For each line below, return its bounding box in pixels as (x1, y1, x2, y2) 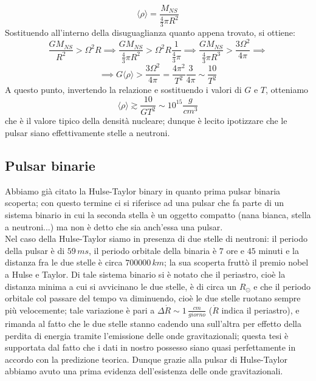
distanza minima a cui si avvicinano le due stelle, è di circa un (5, 280, 236, 292)
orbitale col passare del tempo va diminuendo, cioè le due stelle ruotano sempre (5, 292, 301, 304)
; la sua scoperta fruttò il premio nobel (164, 256, 309, 269)
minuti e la (258, 244, 299, 256)
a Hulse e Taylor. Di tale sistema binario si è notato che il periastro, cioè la (5, 268, 286, 281)
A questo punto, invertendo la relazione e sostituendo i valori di (5, 83, 242, 96)
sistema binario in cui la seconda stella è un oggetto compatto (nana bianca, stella (5, 208, 311, 221)
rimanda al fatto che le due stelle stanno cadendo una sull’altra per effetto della (5, 317, 302, 330)
